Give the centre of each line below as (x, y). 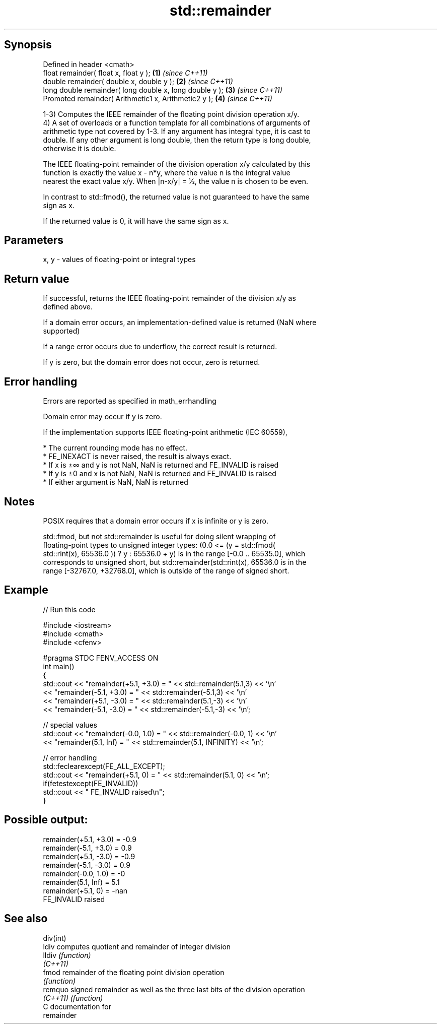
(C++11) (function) (73, 998)
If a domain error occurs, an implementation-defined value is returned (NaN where (180, 323)
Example (26, 590)
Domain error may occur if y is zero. (102, 417)
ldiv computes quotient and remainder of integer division (137, 946)
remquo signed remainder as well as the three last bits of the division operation (174, 989)
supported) (61, 331)
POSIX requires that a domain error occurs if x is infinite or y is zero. (156, 521)
